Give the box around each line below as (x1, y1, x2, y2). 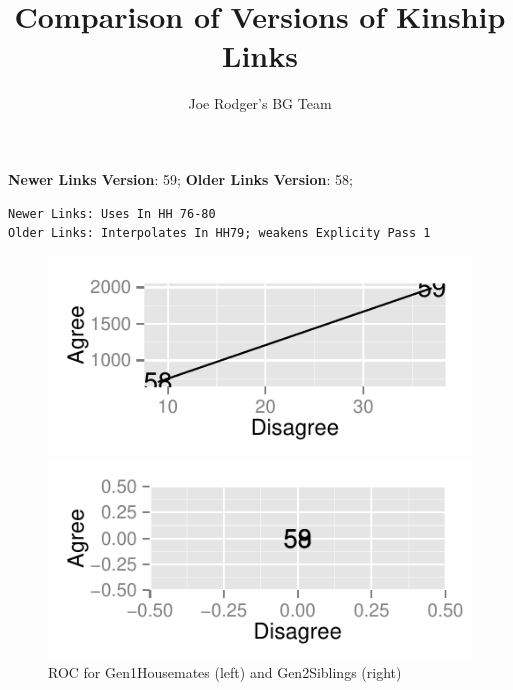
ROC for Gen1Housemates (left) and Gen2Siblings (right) (48, 662, 402, 683)
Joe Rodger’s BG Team (188, 93, 332, 114)
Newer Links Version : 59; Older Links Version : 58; (8, 168, 353, 189)
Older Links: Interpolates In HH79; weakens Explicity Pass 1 (8, 226, 431, 241)
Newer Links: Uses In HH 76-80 (8, 206, 216, 221)
